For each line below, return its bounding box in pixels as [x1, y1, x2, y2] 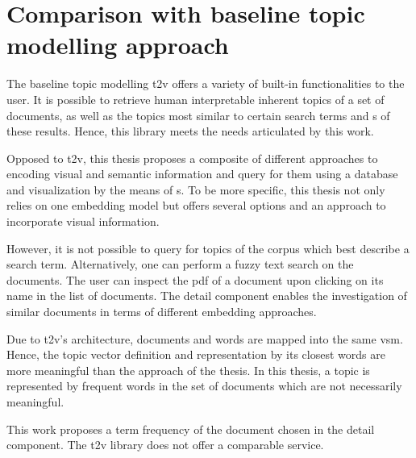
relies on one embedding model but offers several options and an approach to [6, 197, 386, 214]
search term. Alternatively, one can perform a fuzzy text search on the [6, 256, 354, 273]
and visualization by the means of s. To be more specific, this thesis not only [6, 181, 385, 198]
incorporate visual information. [6, 213, 160, 230]
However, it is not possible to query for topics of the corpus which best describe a [6, 239, 410, 256]
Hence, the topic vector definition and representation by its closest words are [6, 346, 385, 363]
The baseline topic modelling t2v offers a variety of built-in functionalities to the [6, 75, 405, 92]
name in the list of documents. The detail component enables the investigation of [6, 287, 407, 304]
